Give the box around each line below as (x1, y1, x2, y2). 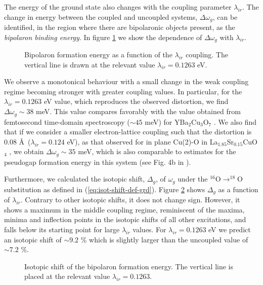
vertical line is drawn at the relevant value (24, 59, 155, 69)
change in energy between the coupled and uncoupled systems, (4, 11, 198, 22)
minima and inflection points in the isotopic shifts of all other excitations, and (4, 214, 246, 225)
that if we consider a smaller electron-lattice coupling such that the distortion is (4, 126, 252, 137)
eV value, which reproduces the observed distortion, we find (43, 96, 229, 106)
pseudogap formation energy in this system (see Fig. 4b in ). (4, 156, 191, 167)
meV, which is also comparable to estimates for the (78, 146, 236, 157)
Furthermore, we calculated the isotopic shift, (4, 173, 145, 184)
